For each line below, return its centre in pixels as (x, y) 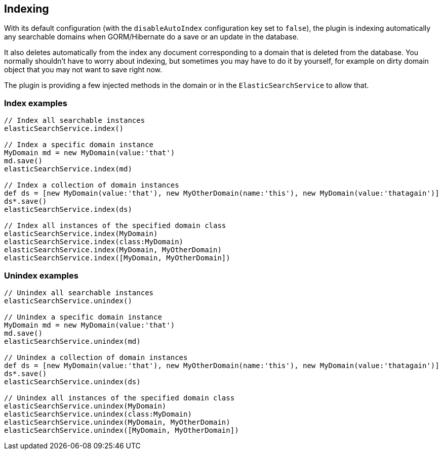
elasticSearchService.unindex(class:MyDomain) (98, 414)
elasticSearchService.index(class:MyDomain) (94, 242)
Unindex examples (41, 275)
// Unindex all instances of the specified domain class (119, 398)
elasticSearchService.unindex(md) (72, 341)
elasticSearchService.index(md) (68, 169)
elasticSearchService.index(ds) (68, 210)
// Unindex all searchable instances (79, 292)
